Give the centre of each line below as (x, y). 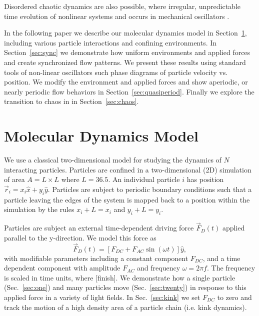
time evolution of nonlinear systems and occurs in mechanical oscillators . (117, 16)
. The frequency (231, 268)
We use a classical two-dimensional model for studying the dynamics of (113, 160)
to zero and (234, 297)
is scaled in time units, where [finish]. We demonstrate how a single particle (120, 277)
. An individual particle (144, 179)
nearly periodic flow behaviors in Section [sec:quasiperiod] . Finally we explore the (129, 91)
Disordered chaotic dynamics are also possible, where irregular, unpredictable (122, 6)
